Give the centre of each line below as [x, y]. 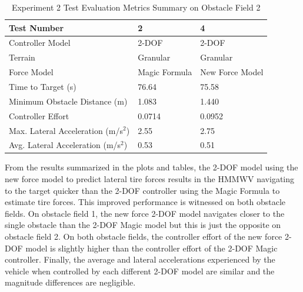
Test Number [36, 27]
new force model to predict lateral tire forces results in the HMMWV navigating [150, 179]
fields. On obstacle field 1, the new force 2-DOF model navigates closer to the [145, 213]
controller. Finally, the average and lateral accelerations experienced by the [140, 259]
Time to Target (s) [43, 86]
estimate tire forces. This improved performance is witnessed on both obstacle [145, 202]
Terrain [22, 57]
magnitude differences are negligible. [70, 282]
